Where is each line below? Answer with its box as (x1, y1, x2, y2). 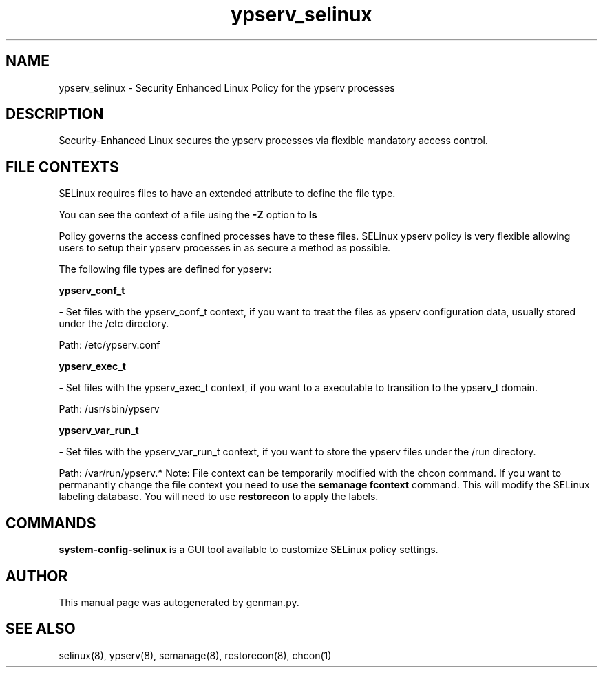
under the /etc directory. (59, 318, 169, 330)
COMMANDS (6, 514, 96, 532)
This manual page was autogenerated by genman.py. (59, 596, 299, 608)
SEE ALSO (6, 620, 76, 638)
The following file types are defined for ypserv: (59, 263, 272, 276)
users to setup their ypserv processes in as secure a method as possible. (59, 242, 391, 254)
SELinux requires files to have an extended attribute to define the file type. (59, 187, 396, 200)
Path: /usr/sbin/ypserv (59, 403, 160, 415)
